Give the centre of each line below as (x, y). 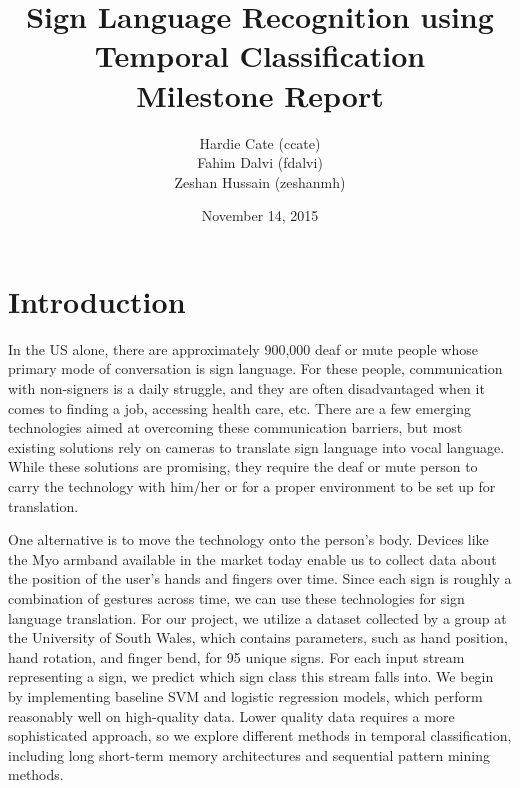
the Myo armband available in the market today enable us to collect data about (252, 558)
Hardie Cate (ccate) (260, 142)
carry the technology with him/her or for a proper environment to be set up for (252, 485)
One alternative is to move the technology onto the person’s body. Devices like (248, 539)
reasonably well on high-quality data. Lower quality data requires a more (231, 715)
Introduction (97, 300)
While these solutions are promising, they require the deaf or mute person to (243, 466)
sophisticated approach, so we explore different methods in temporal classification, (260, 735)
